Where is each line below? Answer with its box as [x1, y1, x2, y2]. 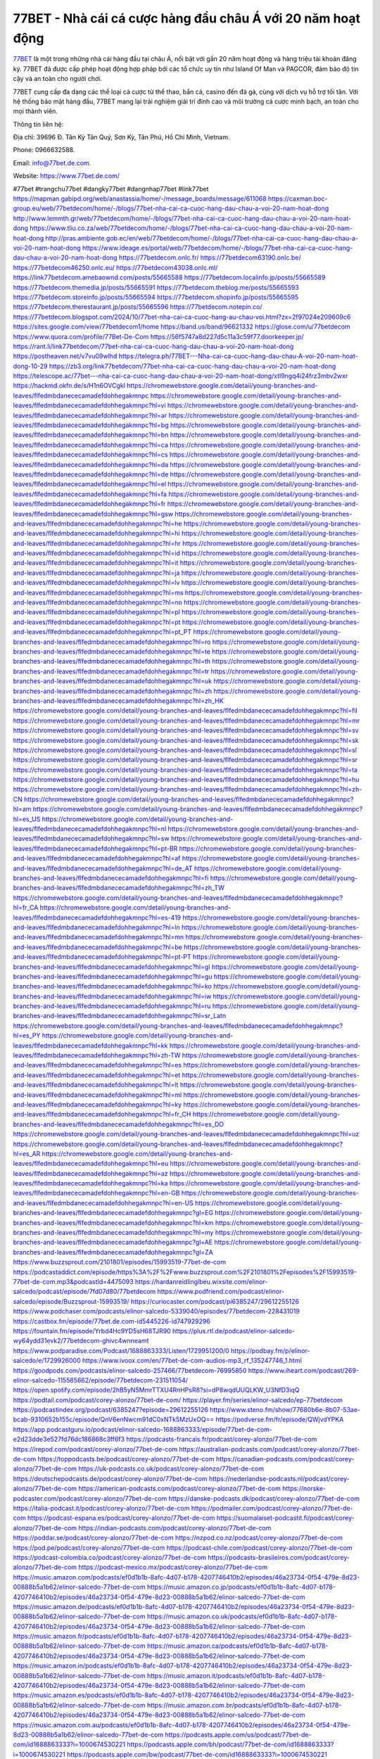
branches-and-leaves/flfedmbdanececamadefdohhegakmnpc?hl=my [13, 1228, 214, 1237]
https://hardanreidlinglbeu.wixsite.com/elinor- [134, 1278, 268, 1285]
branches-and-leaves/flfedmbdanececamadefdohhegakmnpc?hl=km [13, 1218, 214, 1227]
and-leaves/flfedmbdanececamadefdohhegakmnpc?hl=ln [13, 922, 180, 932]
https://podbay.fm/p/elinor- [231, 1346, 310, 1354]
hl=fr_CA [13, 903, 39, 912]
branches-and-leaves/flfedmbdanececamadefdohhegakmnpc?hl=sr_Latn [13, 1012, 227, 1020]
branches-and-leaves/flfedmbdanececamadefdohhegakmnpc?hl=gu [13, 972, 213, 981]
